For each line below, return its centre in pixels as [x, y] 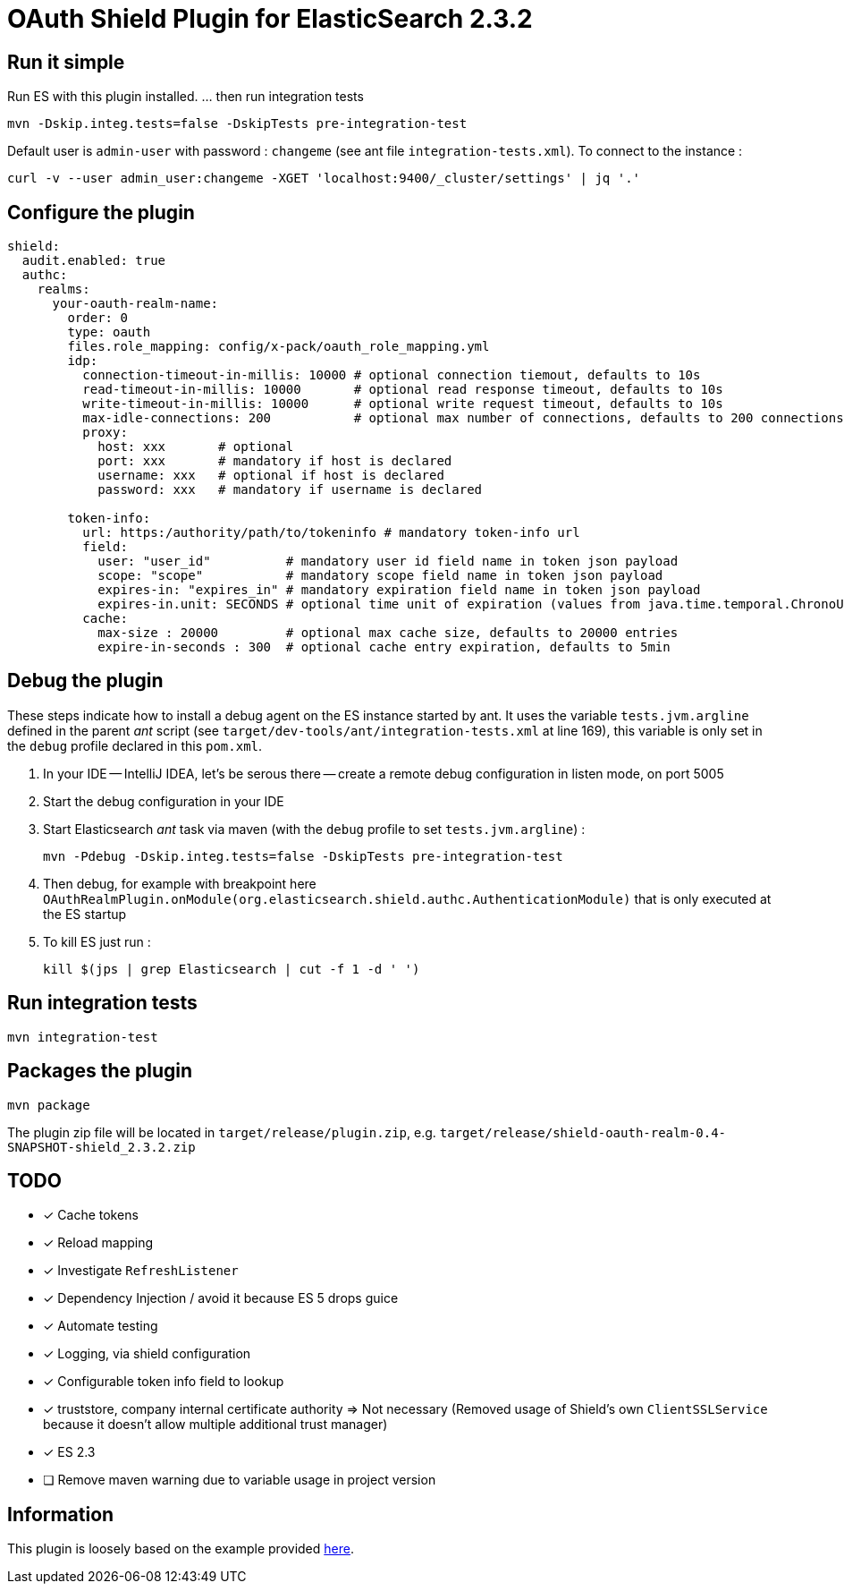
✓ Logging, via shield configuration [147, 1354]
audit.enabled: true [94, 261]
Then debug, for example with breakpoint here [180, 883]
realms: [63, 289]
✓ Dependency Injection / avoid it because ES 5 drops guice [221, 1298]
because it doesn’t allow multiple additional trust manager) [215, 1425]
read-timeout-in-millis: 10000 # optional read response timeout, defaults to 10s [403, 390]
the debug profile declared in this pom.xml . [135, 745]
